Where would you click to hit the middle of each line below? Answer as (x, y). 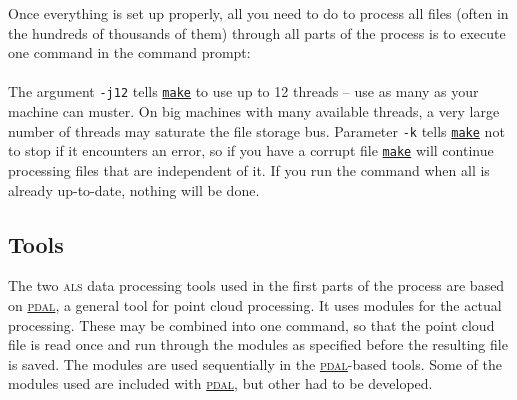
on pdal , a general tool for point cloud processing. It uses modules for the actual (255, 304)
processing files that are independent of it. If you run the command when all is (249, 169)
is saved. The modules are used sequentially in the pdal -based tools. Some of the (255, 363)
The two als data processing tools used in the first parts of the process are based (256, 285)
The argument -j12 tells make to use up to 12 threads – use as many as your (243, 91)
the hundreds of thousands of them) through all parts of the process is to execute (257, 32)
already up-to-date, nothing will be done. (134, 189)
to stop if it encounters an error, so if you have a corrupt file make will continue (251, 150)
